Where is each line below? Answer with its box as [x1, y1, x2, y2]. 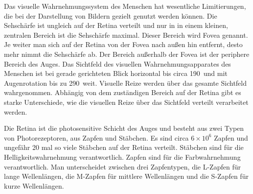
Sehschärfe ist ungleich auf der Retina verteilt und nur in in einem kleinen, [4, 20, 228, 30]
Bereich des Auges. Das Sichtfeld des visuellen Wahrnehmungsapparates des [4, 58, 231, 69]
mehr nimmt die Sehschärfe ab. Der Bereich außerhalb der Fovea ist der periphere [4, 48, 250, 59]
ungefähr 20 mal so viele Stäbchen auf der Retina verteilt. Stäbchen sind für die [4, 142, 244, 152]
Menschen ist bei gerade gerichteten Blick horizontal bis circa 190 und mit [4, 68, 228, 78]
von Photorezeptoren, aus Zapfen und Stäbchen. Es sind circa [4, 132, 189, 143]
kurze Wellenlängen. [4, 180, 64, 191]
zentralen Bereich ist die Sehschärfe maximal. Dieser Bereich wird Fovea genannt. [4, 29, 248, 40]
